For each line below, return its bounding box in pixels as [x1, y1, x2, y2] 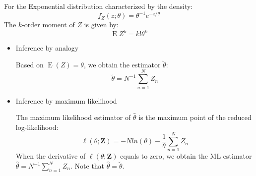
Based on [15, 59, 44, 69]
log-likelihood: [15, 121, 59, 132]
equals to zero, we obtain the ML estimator [120, 151, 252, 161]
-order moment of [22, 19, 75, 30]
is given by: [84, 19, 119, 30]
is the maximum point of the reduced [138, 112, 252, 122]
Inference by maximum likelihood [15, 95, 117, 106]
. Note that [70, 161, 105, 171]
